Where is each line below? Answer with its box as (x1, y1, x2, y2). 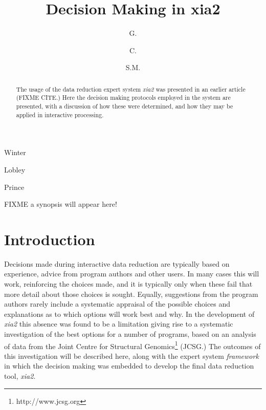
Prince (4, 181, 25, 192)
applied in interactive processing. (16, 110, 104, 119)
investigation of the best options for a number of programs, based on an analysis (4, 328, 256, 339)
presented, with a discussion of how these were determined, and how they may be (16, 102, 233, 111)
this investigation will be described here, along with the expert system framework (4, 350, 259, 361)
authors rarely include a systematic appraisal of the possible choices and (4, 298, 231, 309)
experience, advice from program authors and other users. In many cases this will (4, 268, 259, 279)
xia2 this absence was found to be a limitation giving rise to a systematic (4, 318, 233, 329)
